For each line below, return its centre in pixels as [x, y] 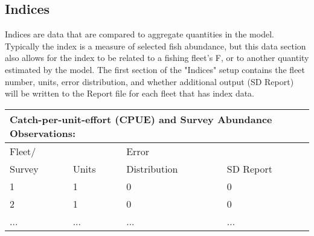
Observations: [43, 133]
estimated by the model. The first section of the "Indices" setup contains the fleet [155, 69]
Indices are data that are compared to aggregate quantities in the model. [139, 34]
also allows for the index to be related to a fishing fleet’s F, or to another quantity [157, 58]
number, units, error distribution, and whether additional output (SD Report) [149, 81]
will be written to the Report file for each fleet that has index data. [130, 93]
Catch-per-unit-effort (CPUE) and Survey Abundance [141, 119]
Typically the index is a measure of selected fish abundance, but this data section [155, 46]
